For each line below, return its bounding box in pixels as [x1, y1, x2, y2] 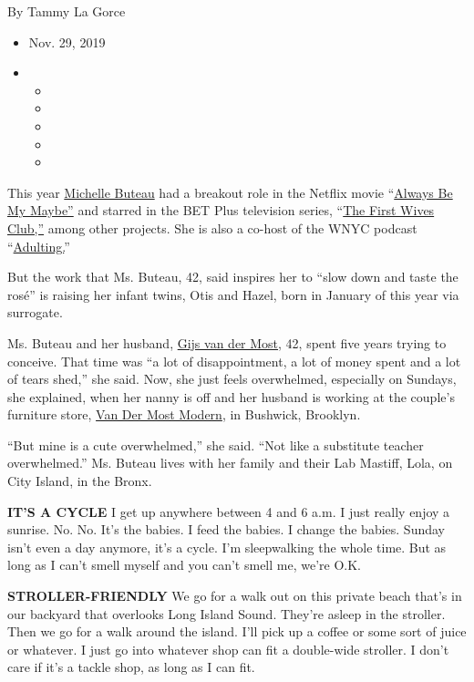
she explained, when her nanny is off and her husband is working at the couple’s [7, 387, 455, 406]
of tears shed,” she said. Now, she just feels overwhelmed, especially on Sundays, [7, 369, 457, 388]
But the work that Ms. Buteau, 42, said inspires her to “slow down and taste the [7, 267, 459, 286]
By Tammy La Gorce [7, 2, 126, 20]
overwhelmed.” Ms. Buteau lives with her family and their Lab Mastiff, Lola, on [7, 453, 453, 472]
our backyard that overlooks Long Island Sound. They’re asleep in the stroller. [7, 604, 446, 623]
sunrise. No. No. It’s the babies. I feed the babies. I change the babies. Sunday [7, 520, 445, 539]
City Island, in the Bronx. [7, 471, 152, 491]
